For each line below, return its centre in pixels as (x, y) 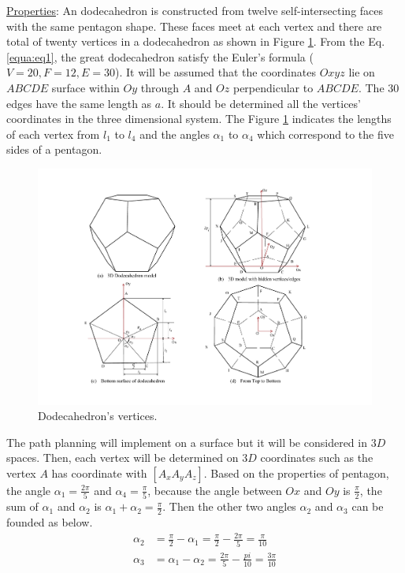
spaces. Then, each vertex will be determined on (123, 458)
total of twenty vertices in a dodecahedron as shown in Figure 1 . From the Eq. (196, 41)
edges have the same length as (79, 103)
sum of (22, 506)
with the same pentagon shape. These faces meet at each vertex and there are (194, 26)
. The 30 (379, 87)
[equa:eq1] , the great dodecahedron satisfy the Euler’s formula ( (160, 56)
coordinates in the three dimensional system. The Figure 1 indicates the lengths (199, 119)
